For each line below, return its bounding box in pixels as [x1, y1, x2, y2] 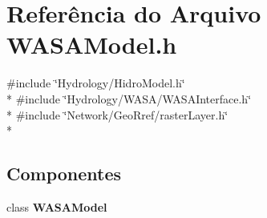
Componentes [6, 161, 122, 186]
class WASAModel [6, 198, 107, 215]
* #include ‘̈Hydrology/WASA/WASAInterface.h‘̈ [6, 90, 252, 107]
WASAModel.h [6, 28, 177, 61]
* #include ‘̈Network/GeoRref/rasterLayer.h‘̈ [6, 106, 229, 123]
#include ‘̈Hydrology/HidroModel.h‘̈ [6, 75, 185, 91]
